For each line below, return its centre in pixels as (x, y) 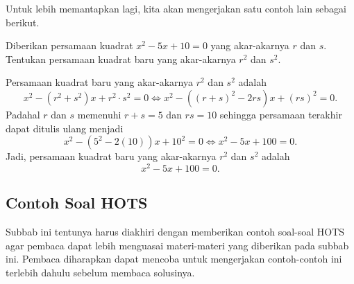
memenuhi (99, 114)
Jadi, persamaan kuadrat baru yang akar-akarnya (111, 156)
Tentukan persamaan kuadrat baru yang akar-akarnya (121, 59)
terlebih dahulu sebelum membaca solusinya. (100, 272)
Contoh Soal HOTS (77, 203)
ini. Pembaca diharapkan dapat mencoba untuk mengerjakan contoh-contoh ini (174, 259)
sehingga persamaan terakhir (281, 114)
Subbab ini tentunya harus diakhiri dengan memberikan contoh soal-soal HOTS (175, 232)
